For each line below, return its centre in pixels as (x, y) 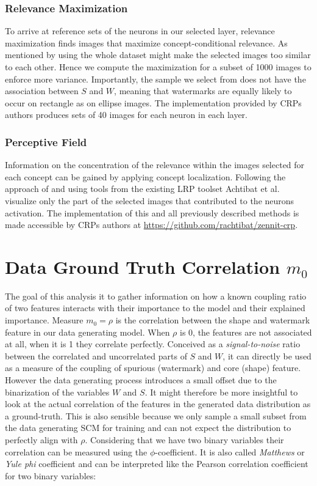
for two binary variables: (51, 475)
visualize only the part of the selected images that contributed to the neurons (150, 200)
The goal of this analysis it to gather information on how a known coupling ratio (156, 296)
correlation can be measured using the (76, 451)
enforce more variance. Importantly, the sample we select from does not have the (155, 79)
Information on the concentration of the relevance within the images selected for (155, 165)
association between (42, 91)
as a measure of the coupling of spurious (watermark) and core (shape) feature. (153, 368)
